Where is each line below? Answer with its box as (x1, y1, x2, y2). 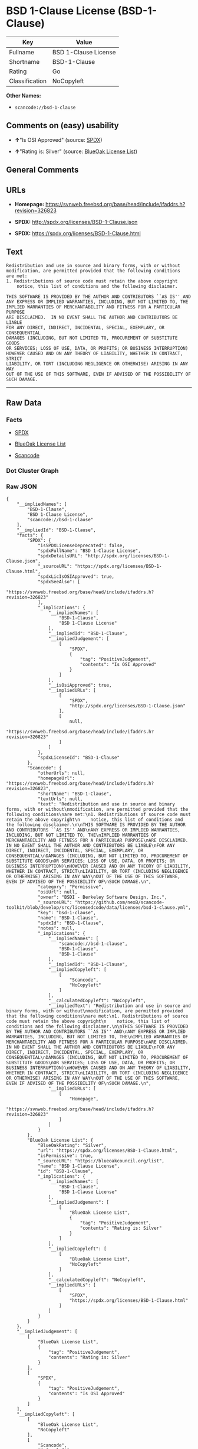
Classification (9, 77, 47, 85)
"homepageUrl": (37, 775, 75, 781)
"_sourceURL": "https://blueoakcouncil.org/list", (37, 1158, 165, 1164)
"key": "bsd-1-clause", (37, 909, 96, 915)
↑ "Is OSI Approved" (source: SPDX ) (14, 136, 103, 143)
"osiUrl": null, (37, 889, 78, 895)
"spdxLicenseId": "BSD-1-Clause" (37, 755, 120, 761)
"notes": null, (37, 925, 75, 931)
